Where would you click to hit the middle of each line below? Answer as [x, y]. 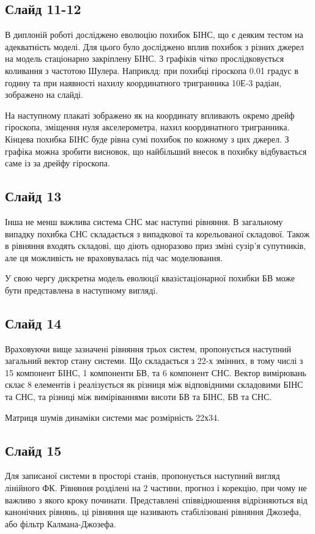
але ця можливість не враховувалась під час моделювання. [114, 257]
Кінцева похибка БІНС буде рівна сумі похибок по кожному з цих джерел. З [147, 139]
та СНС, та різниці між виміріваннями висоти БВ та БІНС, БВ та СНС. [139, 397]
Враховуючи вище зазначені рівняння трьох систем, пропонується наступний [148, 348]
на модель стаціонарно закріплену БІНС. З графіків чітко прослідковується [144, 58]
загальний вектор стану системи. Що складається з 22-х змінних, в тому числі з [154, 361]
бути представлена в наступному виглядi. [82, 290]
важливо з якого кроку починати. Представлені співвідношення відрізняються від [156, 499]
